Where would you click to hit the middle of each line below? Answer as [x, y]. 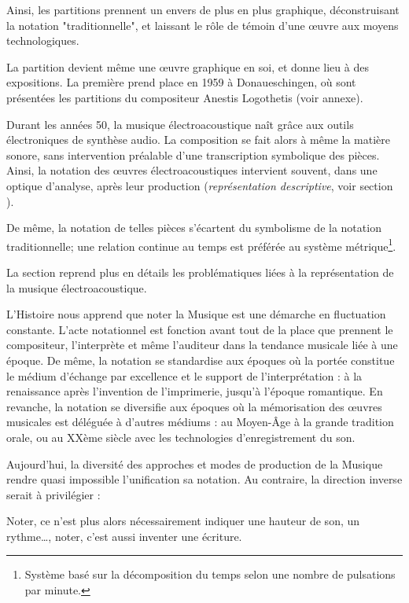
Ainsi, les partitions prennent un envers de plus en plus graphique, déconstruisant [203, 9]
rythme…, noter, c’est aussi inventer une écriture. [124, 536]
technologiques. [43, 40]
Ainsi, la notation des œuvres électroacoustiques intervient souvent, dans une [192, 170]
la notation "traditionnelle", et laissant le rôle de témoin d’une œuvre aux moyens [203, 25]
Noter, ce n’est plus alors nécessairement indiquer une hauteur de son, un [183, 521]
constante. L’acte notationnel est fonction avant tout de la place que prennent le [200, 329]
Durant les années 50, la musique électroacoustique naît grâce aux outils [180, 124]
